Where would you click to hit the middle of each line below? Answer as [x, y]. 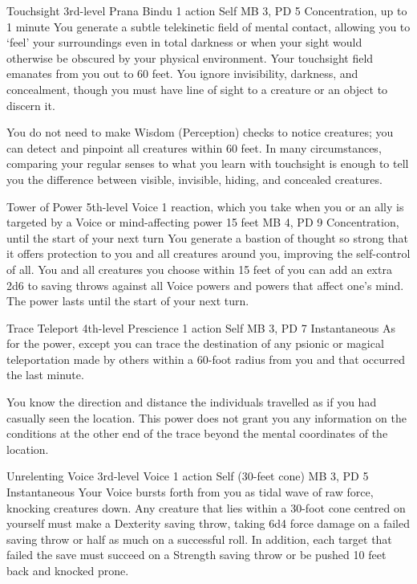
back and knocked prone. [68, 570]
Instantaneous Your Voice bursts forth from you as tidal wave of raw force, [190, 492]
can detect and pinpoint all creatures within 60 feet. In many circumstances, [194, 147]
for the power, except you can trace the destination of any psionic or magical [195, 343]
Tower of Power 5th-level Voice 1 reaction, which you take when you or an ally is [205, 206]
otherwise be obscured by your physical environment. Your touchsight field [190, 57]
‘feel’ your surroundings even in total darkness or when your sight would [184, 42]
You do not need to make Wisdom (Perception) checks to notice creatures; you [200, 132]
